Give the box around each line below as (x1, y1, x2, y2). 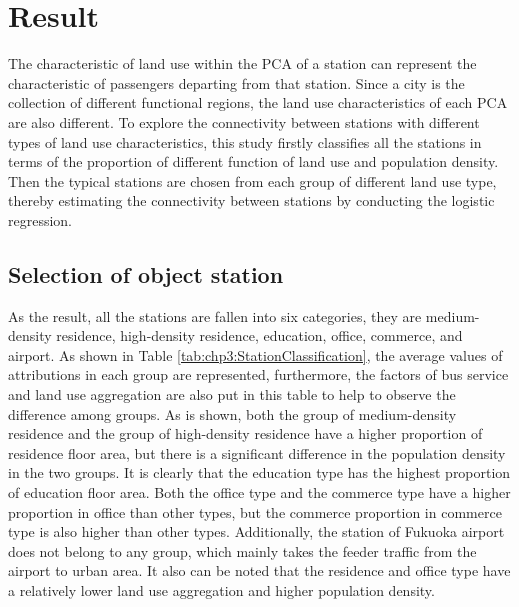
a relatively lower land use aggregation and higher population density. (8, 579, 435, 600)
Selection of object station (8, 258, 284, 289)
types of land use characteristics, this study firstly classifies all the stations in (8, 131, 482, 152)
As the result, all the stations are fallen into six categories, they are (8, 305, 422, 326)
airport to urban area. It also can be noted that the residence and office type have (8, 560, 511, 581)
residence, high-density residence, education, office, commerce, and (56, 325, 463, 346)
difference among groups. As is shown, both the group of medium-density (8, 403, 457, 424)
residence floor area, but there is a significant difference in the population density (8, 442, 506, 463)
